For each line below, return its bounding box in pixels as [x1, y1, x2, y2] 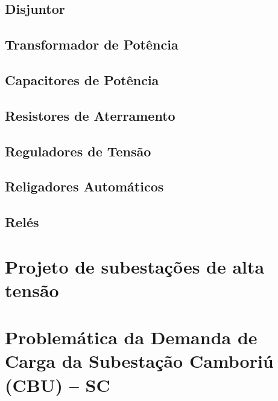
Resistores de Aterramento [5, 106, 175, 124]
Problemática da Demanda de [5, 325, 257, 350]
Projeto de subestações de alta [5, 254, 265, 278]
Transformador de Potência [5, 35, 178, 54]
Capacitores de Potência [5, 70, 159, 89]
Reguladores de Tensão [5, 141, 151, 160]
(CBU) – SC [5, 372, 110, 397]
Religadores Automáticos [5, 177, 164, 196]
